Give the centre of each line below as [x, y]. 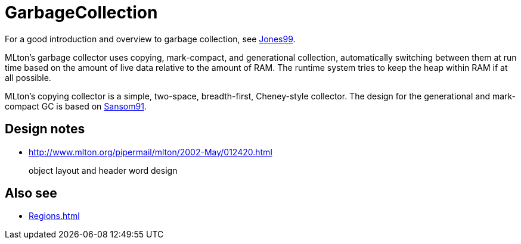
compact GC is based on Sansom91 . [76, 106]
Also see [31, 193]
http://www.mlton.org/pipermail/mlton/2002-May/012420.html [151, 152]
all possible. [28, 77]
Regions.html [54, 216]
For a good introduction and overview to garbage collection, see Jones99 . [150, 39]
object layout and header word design [103, 170]
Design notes [45, 129]
